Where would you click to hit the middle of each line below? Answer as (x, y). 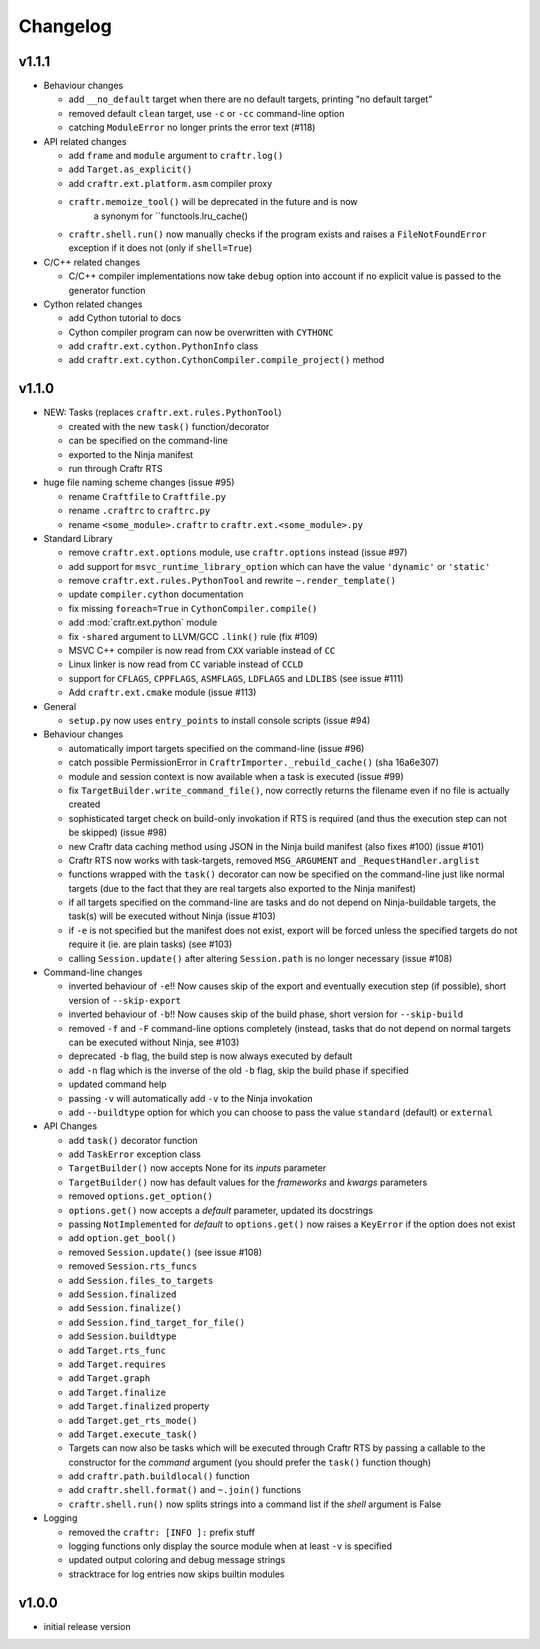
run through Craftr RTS (116, 468)
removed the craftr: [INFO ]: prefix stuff (161, 1532)
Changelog (65, 26)
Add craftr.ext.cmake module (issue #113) (162, 692)
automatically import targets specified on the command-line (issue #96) (216, 748)
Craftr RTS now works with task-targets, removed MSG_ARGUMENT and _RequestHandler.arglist (274, 860)
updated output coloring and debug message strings (177, 1560)
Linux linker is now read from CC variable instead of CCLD (186, 664)
